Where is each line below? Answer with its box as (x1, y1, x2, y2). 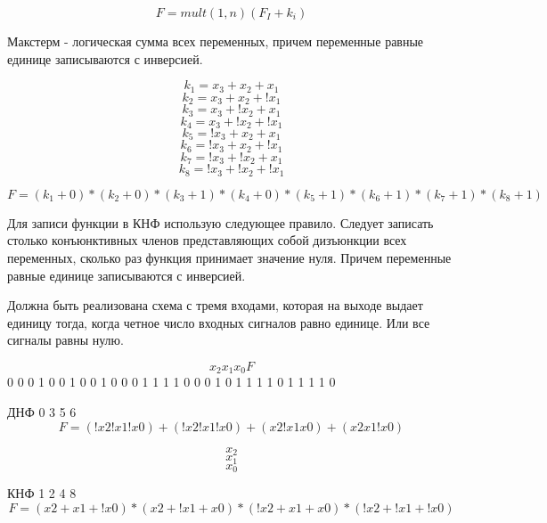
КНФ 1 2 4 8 (7, 483, 77, 502)
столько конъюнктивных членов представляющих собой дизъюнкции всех (7, 231, 407, 249)
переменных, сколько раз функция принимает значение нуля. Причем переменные (7, 249, 452, 266)
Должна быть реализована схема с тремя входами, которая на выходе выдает (7, 296, 423, 315)
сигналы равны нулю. (7, 331, 124, 349)
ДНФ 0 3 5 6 (7, 403, 77, 421)
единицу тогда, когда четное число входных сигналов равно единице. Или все (7, 313, 430, 331)
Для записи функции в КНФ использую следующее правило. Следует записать (7, 213, 434, 232)
